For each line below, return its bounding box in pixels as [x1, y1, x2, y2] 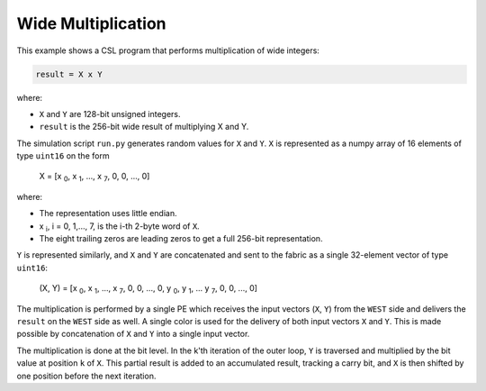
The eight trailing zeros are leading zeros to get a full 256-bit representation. [39, 233, 323, 244]
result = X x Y [35, 68, 103, 79]
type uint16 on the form [16, 150, 110, 161]
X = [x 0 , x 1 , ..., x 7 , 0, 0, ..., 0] [39, 171, 150, 184]
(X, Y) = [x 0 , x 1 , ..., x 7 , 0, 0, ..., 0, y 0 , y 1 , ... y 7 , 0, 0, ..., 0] [39, 283, 258, 296]
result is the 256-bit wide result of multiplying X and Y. [39, 122, 249, 132]
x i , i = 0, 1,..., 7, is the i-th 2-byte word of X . [39, 221, 200, 233]
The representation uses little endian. [39, 208, 177, 219]
